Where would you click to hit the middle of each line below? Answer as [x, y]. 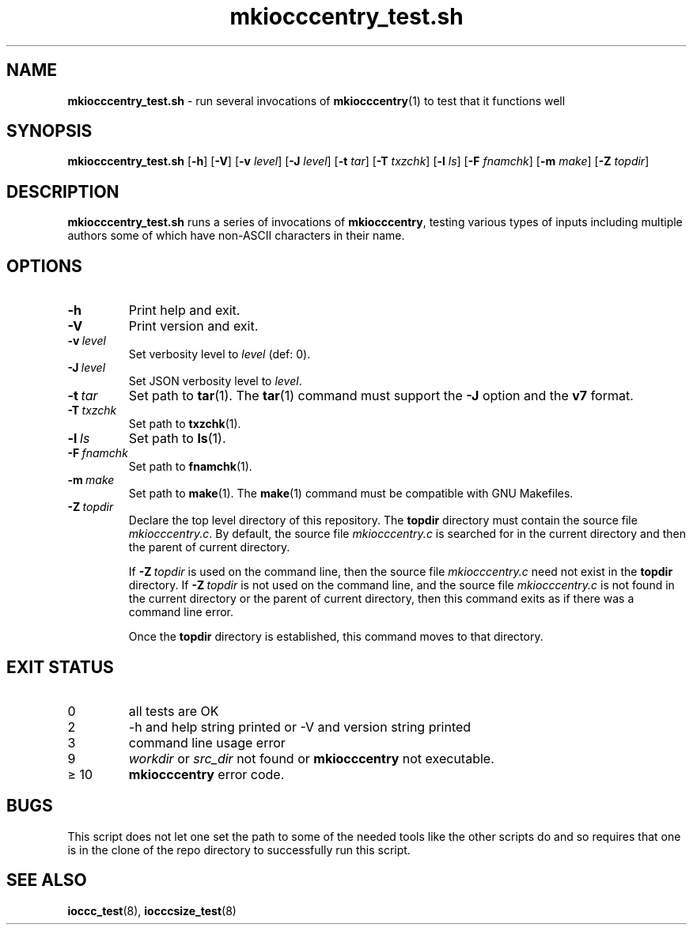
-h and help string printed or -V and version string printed [300, 727]
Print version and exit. [193, 326]
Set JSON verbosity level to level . [215, 381]
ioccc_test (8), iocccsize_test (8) [152, 910]
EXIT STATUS [60, 667]
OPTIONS [44, 266]
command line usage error [207, 742]
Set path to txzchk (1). [185, 424]
